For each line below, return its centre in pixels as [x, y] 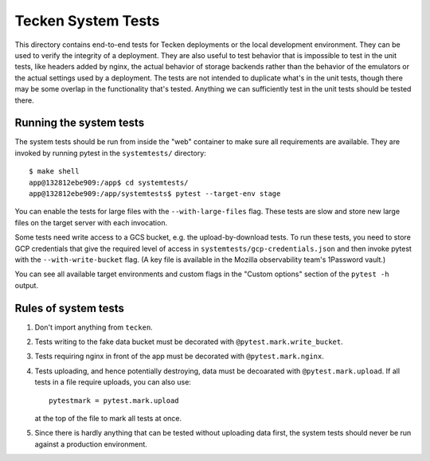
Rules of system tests [70, 308]
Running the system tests [80, 123]
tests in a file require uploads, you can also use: [113, 382]
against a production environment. [91, 444]
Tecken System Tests [87, 21]
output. [27, 285]
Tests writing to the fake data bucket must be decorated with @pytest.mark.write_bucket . [189, 342]
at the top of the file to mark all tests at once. [108, 418]
